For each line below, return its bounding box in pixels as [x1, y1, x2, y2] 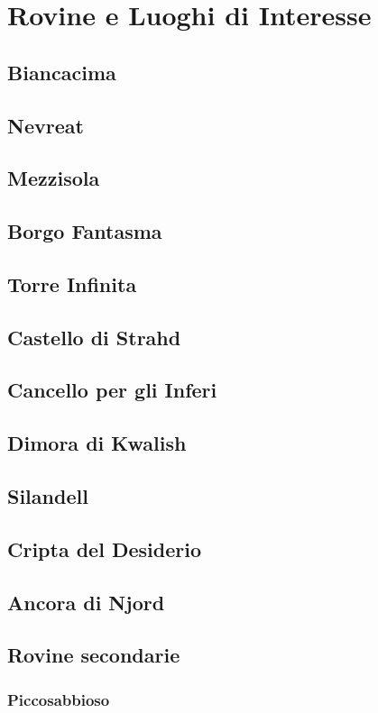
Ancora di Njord [7, 588, 165, 616]
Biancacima [7, 58, 116, 86]
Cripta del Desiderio [7, 535, 201, 562]
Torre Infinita [7, 270, 137, 297]
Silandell [7, 482, 88, 510]
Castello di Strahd [7, 323, 181, 351]
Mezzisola [7, 164, 100, 192]
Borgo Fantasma [7, 217, 162, 245]
